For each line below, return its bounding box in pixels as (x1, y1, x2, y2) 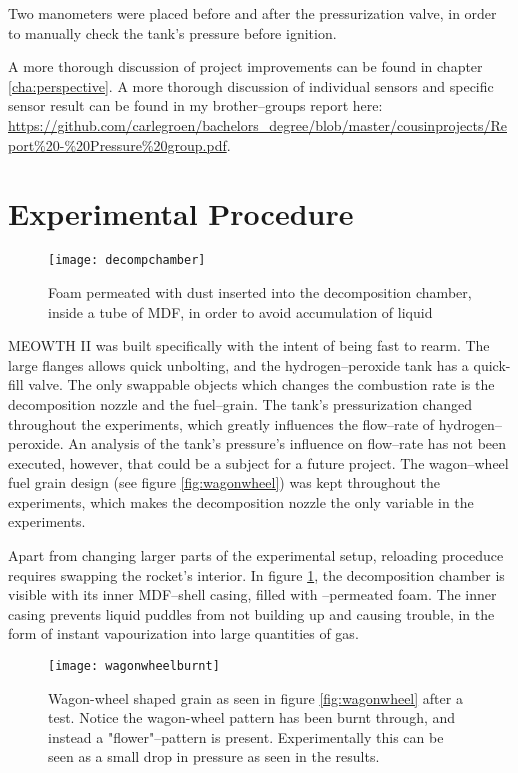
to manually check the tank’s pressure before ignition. (8, 22, 337, 43)
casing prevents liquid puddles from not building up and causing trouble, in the (8, 603, 495, 624)
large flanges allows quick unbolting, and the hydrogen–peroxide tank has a (8, 354, 469, 375)
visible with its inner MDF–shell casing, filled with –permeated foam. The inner (8, 584, 497, 605)
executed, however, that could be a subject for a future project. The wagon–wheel (8, 452, 509, 473)
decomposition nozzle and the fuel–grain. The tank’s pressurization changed (8, 393, 473, 414)
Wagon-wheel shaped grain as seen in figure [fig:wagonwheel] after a (48, 687, 463, 708)
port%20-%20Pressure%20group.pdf (8, 134, 227, 155)
